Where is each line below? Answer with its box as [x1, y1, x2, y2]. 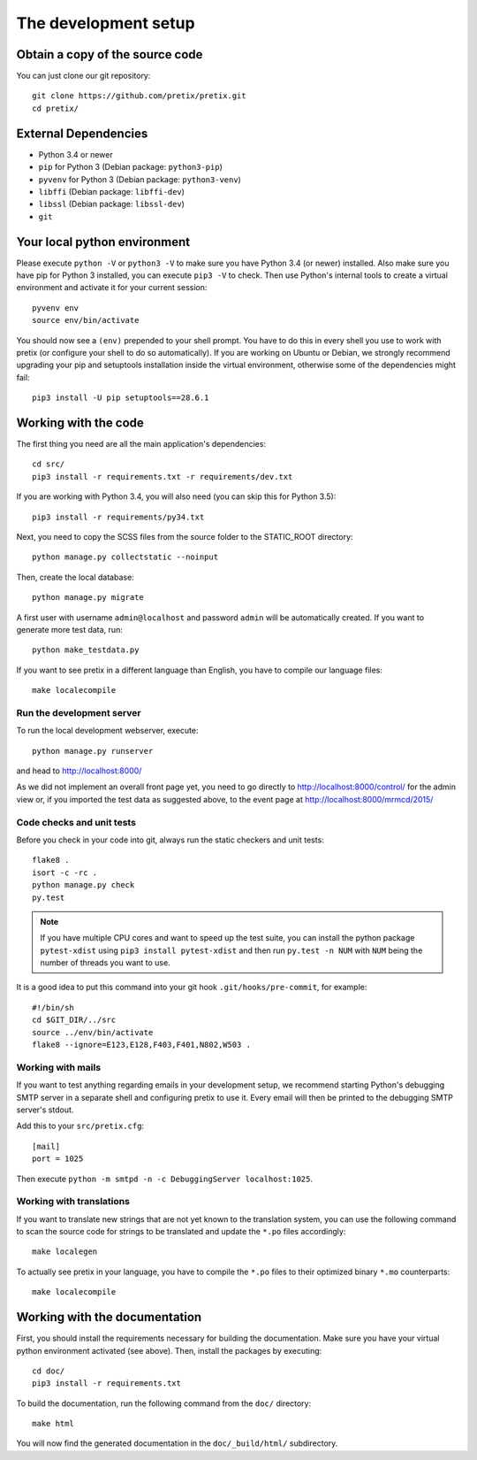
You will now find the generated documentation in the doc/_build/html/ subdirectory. [16, 1438, 338, 1448]
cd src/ [32, 459, 65, 469]
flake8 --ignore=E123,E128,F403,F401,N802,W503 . [32, 1040, 252, 1050]
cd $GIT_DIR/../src [32, 1015, 117, 1026]
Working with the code [16, 415, 145, 430]
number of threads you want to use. [40, 957, 171, 968]
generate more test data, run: [16, 624, 123, 634]
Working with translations [16, 1195, 130, 1208]
